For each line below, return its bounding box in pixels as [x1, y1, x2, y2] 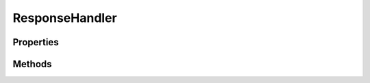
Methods [12, 58, 52, 70]
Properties [12, 36, 59, 48]
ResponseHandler [12, 10, 117, 25]
